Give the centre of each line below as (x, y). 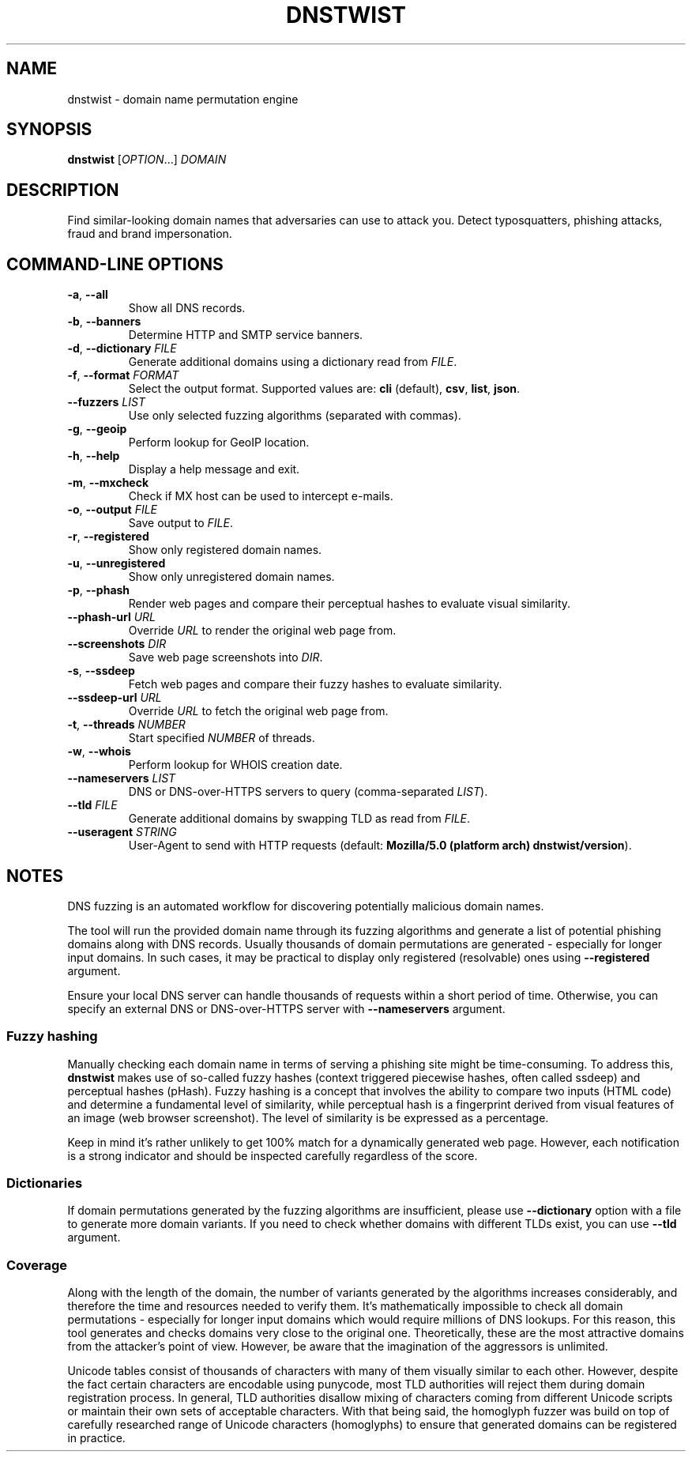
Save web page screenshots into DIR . (226, 657)
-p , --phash (99, 590)
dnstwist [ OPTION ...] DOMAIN (147, 160)
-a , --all (88, 295)
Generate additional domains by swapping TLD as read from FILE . (299, 819)
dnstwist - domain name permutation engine (183, 99)
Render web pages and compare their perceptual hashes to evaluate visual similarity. (350, 604)
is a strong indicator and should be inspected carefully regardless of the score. (273, 1155)
